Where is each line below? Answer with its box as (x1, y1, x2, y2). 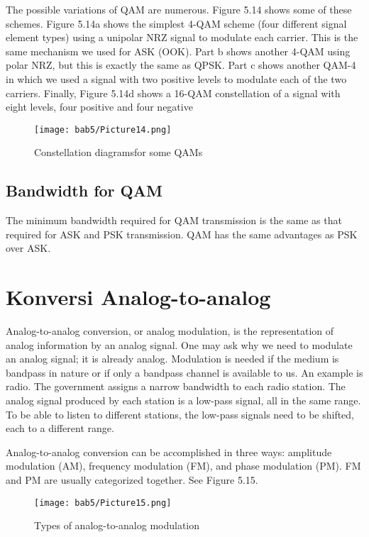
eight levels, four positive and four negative (6, 99, 193, 114)
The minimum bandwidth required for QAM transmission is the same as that (6, 213, 342, 228)
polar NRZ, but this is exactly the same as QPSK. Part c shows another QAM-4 (6, 57, 356, 72)
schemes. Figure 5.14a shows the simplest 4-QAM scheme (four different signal (6, 16, 347, 31)
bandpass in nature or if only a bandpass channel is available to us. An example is (6, 365, 363, 380)
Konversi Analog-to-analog (6, 282, 271, 311)
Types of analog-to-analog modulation (34, 518, 200, 533)
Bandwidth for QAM (6, 179, 163, 201)
